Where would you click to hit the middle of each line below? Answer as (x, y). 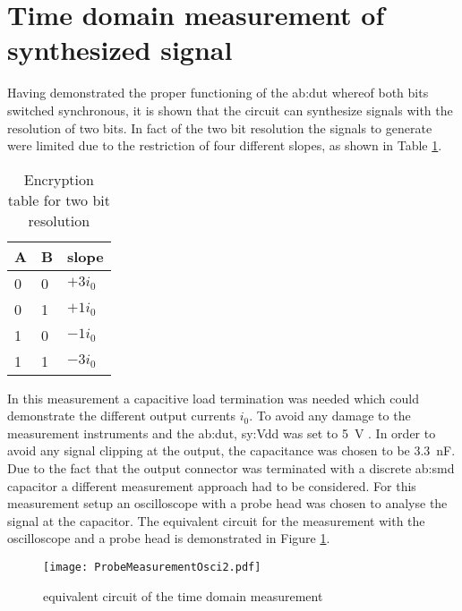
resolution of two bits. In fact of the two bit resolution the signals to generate (220, 127)
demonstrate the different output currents (122, 416)
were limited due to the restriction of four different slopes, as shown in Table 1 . (225, 145)
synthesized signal (120, 50)
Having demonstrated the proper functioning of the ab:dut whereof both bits (218, 93)
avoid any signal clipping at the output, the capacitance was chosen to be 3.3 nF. (231, 450)
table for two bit (59, 199)
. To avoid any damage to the (330, 416)
